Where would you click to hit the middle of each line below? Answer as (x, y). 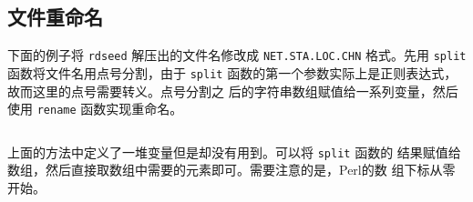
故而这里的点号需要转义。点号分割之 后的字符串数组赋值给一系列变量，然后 (233, 91)
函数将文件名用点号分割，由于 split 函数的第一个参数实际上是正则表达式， (232, 72)
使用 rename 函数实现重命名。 (95, 109)
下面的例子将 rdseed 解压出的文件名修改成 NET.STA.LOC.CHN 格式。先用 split (237, 55)
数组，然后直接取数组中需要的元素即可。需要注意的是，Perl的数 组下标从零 (231, 170)
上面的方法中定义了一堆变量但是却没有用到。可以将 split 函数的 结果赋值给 (234, 151)
